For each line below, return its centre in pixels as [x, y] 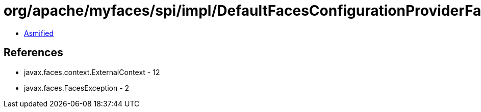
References [33, 53]
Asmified [39, 33]
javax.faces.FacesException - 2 [77, 88]
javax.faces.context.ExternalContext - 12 [92, 72]
